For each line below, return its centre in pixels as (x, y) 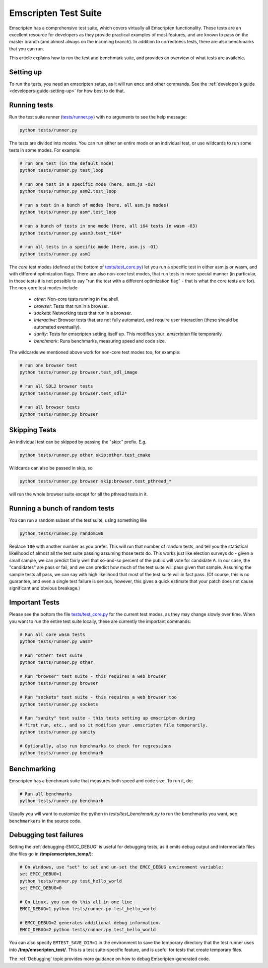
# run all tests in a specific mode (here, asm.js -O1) (89, 247)
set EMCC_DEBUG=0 (41, 888)
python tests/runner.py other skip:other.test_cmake (85, 455)
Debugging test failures (46, 835)
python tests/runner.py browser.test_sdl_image (78, 372)
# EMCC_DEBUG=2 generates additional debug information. (90, 923)
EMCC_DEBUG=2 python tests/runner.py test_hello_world (88, 930)
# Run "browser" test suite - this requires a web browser (93, 676)
